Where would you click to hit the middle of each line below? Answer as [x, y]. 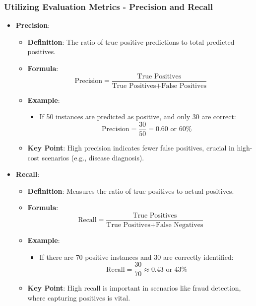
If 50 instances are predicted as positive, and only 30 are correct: [138, 116]
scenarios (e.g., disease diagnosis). [93, 157]
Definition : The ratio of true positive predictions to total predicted [131, 41]
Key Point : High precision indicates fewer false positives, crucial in [131, 147]
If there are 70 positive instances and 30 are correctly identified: [136, 257]
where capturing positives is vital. [79, 297]
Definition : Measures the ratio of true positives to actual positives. [131, 191]
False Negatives [179, 225]
